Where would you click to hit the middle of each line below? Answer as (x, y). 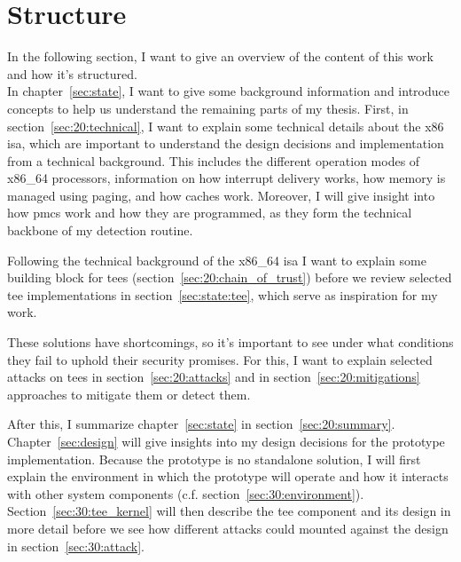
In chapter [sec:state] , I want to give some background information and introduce (228, 91)
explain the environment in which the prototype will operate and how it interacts (228, 476)
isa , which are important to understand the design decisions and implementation (226, 143)
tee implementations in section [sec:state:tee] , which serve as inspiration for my (223, 294)
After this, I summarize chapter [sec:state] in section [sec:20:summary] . (201, 424)
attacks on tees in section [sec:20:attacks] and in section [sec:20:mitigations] (214, 377)
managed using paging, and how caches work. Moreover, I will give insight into (221, 195)
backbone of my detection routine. (100, 230)
